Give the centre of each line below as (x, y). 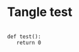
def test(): (24, 36)
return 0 (29, 42)
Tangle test (40, 12)
